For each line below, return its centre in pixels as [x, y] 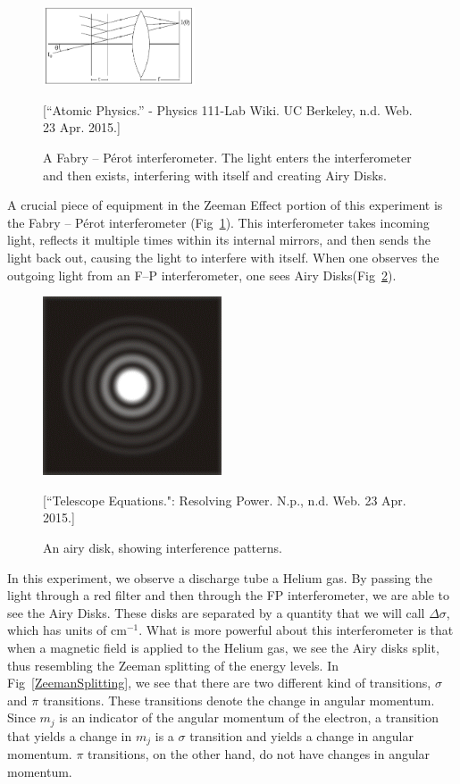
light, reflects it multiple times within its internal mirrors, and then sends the [219, 240]
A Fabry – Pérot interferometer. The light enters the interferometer [227, 158]
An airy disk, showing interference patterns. [163, 547]
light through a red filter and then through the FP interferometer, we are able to [229, 595]
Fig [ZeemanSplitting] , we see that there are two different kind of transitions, [219, 683]
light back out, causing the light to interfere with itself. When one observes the [223, 257]
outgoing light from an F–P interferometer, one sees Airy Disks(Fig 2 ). [202, 275]
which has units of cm [67, 630]
